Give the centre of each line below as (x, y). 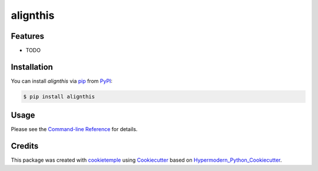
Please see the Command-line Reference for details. (74, 129)
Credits (25, 146)
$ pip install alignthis (59, 96)
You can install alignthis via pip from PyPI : (62, 81)
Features (27, 36)
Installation (32, 67)
